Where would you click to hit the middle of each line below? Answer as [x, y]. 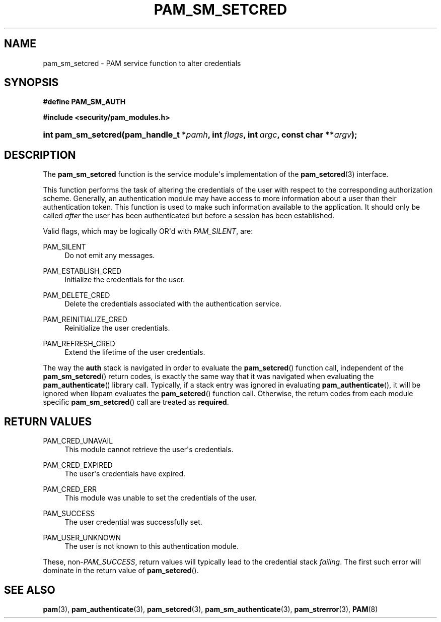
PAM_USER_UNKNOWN [82, 538]
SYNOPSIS [31, 83]
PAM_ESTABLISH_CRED [82, 271]
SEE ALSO [30, 590]
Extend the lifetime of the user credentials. [135, 352]
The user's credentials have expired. [125, 474]
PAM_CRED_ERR [70, 489]
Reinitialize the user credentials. [117, 328]
